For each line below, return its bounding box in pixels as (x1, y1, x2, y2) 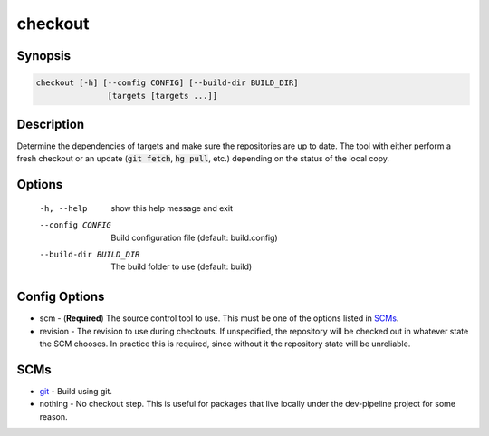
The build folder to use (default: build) (110, 261, 253, 272)
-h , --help (39, 203, 88, 213)
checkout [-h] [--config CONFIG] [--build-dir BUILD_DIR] (35, 78, 299, 88)
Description (16, 116, 85, 131)
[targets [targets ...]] (107, 91, 217, 101)
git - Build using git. (39, 386, 113, 396)
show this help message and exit (110, 202, 233, 213)
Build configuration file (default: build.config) (110, 232, 278, 243)
